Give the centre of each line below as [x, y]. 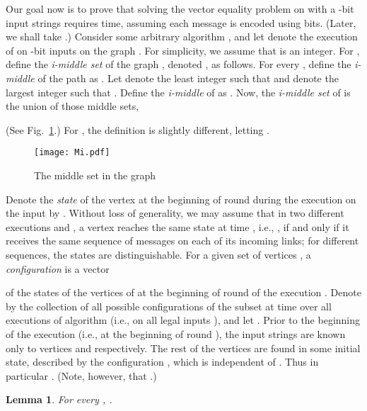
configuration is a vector [58, 268]
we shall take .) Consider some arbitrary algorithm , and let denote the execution [182, 36]
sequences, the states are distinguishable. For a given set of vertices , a [158, 254]
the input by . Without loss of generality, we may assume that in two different [175, 213]
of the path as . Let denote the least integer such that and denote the [188, 78]
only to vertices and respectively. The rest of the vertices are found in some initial [183, 348]
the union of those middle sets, [72, 106]
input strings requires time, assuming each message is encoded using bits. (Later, [181, 22]
